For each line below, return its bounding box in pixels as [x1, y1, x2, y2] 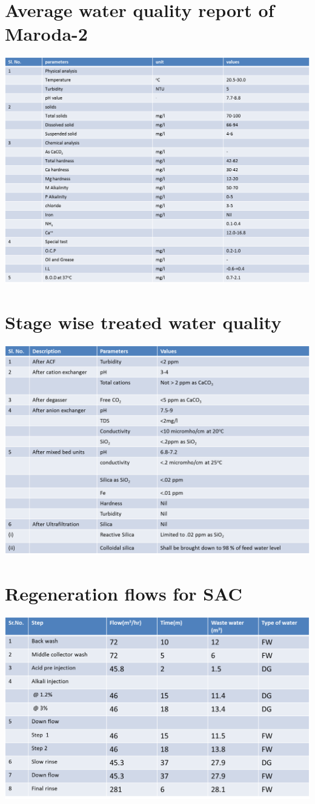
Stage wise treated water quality [5, 309, 282, 334]
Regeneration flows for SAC [5, 581, 242, 605]
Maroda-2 [5, 21, 88, 46]
